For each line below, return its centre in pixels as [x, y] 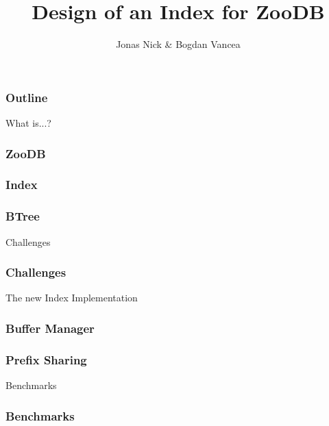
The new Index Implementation [72, 298]
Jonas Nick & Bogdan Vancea [178, 44]
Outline [27, 97]
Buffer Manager [50, 328]
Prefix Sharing [46, 359]
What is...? [28, 123]
